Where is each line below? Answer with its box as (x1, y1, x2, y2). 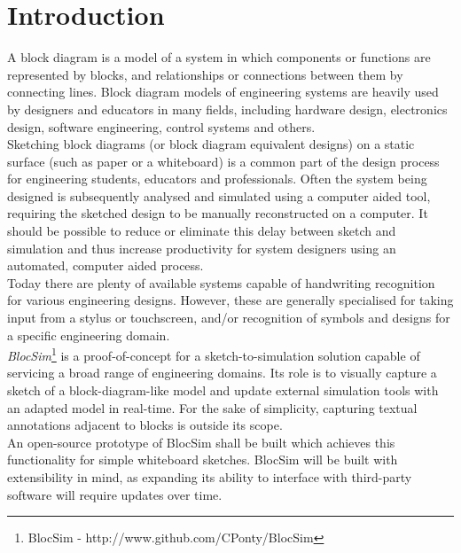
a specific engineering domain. (7, 325, 170, 344)
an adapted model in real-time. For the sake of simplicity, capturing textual (7, 398, 418, 417)
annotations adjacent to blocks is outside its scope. (7, 416, 283, 434)
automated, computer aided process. (7, 256, 204, 275)
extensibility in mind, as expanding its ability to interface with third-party (7, 468, 412, 487)
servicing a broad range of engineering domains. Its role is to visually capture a (7, 363, 437, 382)
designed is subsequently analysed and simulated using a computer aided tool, (7, 186, 431, 205)
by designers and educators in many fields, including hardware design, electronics (7, 99, 448, 118)
